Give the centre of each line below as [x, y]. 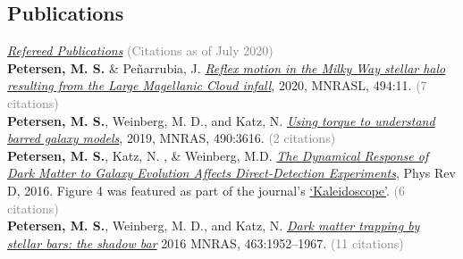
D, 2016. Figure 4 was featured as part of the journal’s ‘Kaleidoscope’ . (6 [206, 190]
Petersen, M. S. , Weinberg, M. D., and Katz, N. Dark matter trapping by [214, 226]
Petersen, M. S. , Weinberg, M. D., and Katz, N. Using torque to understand [221, 120]
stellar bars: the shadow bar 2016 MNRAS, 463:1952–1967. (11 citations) [206, 242]
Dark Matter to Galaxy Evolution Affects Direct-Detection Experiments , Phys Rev [231, 173]
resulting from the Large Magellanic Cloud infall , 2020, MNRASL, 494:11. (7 [217, 85]
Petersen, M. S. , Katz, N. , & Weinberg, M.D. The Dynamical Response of [218, 155]
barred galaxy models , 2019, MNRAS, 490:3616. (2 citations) [172, 138]
